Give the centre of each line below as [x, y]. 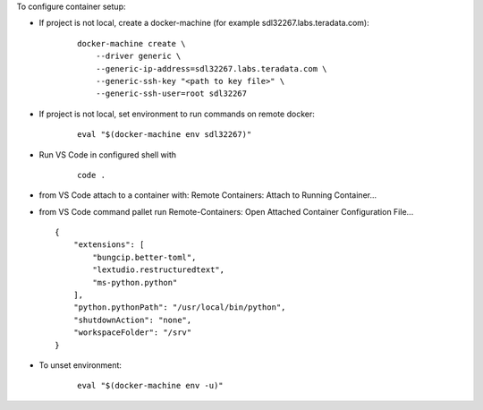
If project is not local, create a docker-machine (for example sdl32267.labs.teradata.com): [204, 23]
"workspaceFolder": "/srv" [132, 333]
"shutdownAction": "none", [132, 320]
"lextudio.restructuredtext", [159, 270]
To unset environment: [80, 365]
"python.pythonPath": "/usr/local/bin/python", [179, 307]
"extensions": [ [109, 245]
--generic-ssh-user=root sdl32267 [171, 94]
